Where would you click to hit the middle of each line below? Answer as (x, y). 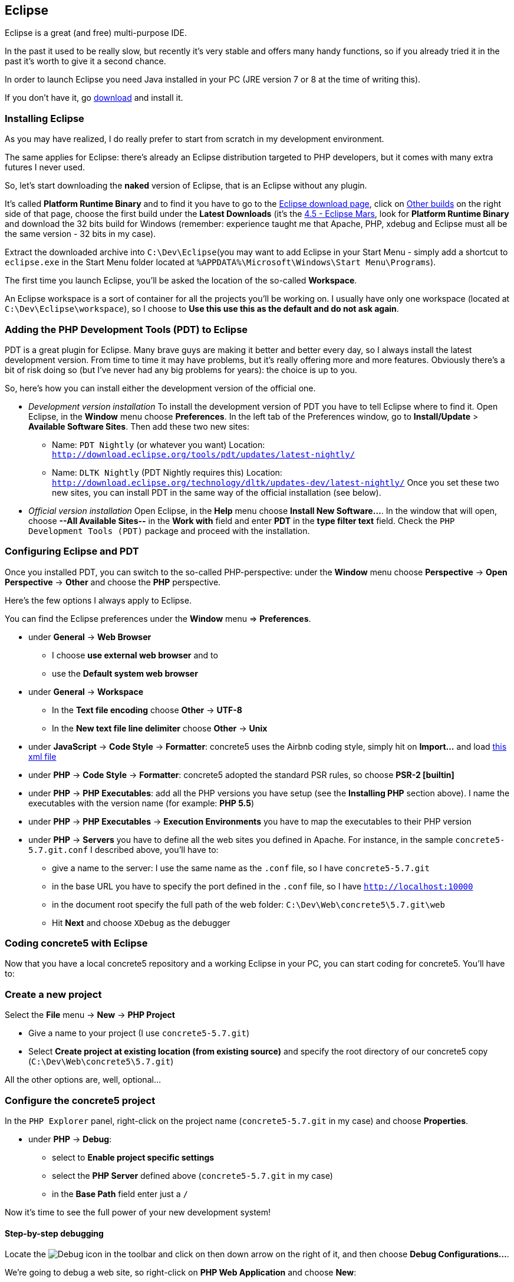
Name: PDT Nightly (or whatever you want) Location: (159, 444)
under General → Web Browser (90, 637)
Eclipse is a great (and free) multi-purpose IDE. (96, 33)
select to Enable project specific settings (133, 1157)
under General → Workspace (86, 691)
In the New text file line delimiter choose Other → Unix (160, 728)
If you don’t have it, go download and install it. (94, 98)
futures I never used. (45, 167)
